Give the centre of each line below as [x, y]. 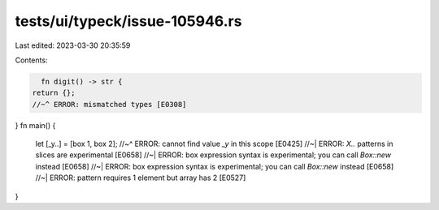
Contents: [31, 60]
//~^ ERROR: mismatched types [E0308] [109, 104]
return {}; [54, 93]
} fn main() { [35, 125]
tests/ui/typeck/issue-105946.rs [128, 21]
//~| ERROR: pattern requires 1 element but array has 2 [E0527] [141, 178]
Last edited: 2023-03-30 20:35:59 [73, 45]
